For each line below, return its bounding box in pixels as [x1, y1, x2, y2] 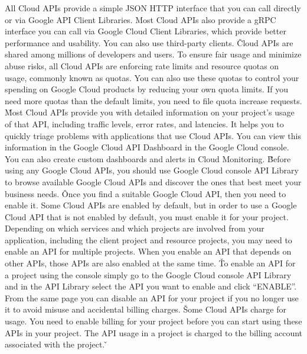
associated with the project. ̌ [5, 338, 108, 350]
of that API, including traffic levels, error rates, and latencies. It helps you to [5, 117, 284, 130]
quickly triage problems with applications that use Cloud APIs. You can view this [5, 129, 301, 141]
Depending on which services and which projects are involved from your [5, 222, 264, 234]
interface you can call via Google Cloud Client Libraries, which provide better [5, 25, 286, 37]
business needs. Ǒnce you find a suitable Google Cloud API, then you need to [5, 187, 286, 199]
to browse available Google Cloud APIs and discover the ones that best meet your [5, 175, 302, 188]
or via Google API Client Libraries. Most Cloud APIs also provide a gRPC [5, 13, 276, 25]
